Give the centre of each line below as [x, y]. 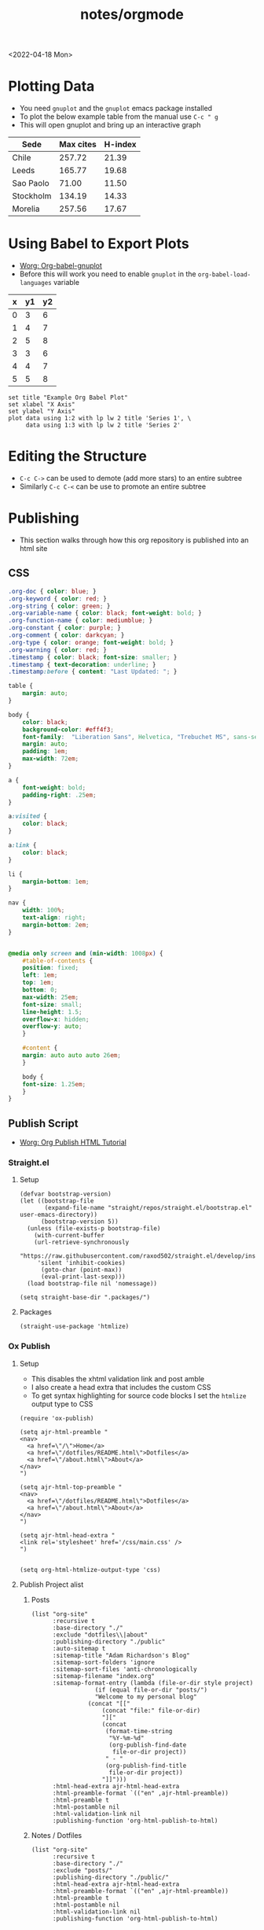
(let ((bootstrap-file [57, 1201]
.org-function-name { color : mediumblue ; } [81, 621]
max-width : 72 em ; [51, 759]
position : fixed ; [51, 968]
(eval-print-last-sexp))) [83, 1277]
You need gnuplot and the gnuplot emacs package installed [116, 109]
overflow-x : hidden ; [56, 1019]
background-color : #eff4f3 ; [68, 730]
